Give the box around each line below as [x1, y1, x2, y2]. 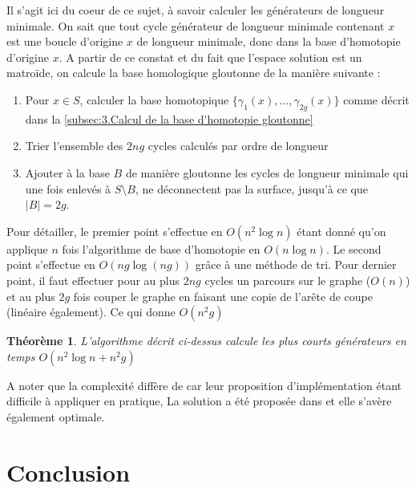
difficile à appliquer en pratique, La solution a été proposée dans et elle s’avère [6, 392, 392, 409]
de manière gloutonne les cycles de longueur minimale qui [125, 164, 409, 181]
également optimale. [6, 408, 105, 425]
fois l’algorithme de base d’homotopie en [62, 240, 261, 257]
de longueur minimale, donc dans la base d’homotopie [136, 33, 401, 50]
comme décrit [343, 91, 410, 108]
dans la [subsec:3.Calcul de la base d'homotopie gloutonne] [25, 110, 313, 127]
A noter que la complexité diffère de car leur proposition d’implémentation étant [6, 376, 402, 393]
